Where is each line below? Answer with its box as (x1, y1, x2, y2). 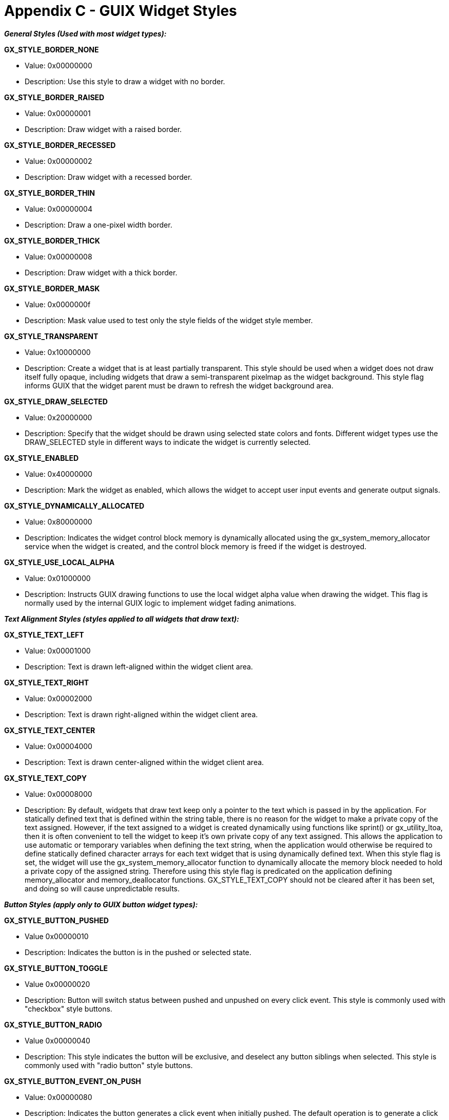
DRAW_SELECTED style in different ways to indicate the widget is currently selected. (25, 437, 311, 446)
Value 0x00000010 (25, 931, 89, 941)
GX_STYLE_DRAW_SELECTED (4, 397, 108, 406)
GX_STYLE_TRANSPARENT (4, 331, 99, 341)
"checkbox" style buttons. (25, 1004, 112, 1013)
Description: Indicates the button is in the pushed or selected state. (25, 947, 251, 957)
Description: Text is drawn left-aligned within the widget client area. (25, 662, 253, 671)
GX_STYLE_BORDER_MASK (4, 284, 100, 293)
